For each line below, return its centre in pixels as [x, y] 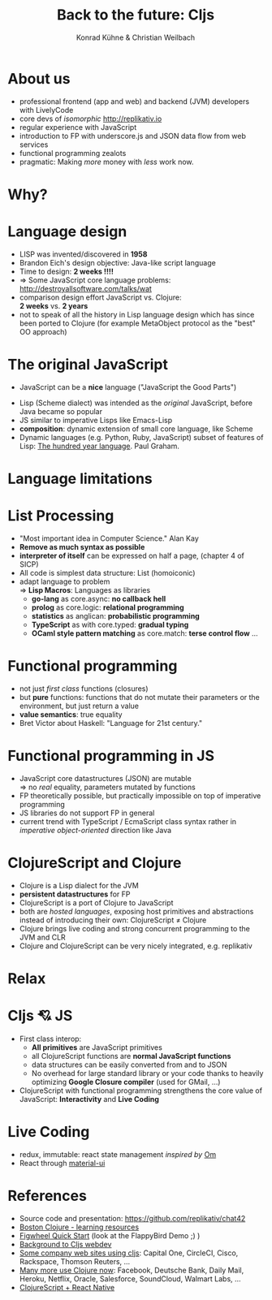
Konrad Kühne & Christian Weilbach [136, 37]
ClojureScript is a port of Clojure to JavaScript [96, 902]
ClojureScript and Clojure [95, 863]
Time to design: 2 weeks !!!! [67, 271]
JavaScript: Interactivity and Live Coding [89, 1099]
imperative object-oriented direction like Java [95, 830]
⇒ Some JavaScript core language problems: [95, 280]
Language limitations [80, 479]
